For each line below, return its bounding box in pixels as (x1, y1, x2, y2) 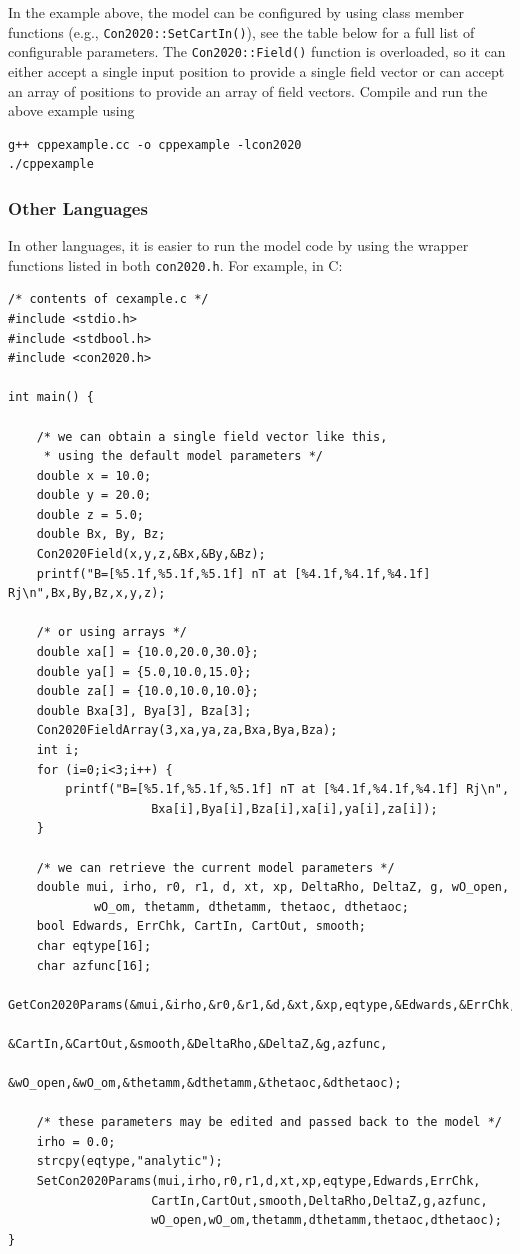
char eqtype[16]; (36, 938, 152, 953)
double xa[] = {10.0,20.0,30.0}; (36, 645, 259, 660)
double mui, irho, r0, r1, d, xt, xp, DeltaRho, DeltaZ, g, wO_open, (36, 880, 510, 895)
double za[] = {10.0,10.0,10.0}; (36, 684, 259, 699)
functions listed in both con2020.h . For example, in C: (8, 254, 343, 275)
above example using (8, 100, 135, 121)
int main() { (8, 390, 94, 405)
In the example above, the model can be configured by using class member (8, 2, 465, 22)
